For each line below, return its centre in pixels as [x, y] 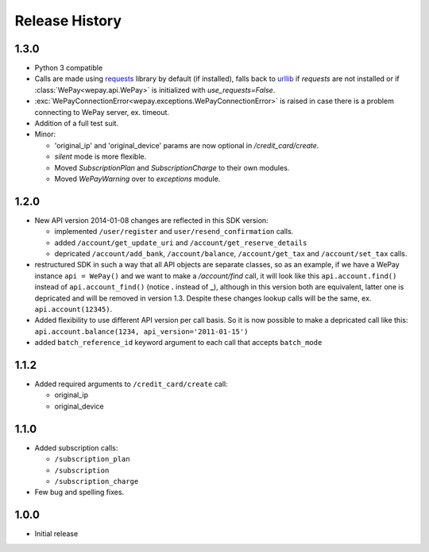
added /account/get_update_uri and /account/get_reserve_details [181, 243]
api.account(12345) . [73, 309]
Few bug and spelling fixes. [79, 493]
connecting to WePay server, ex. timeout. [102, 112]
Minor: [45, 134]
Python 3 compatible [69, 68]
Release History [68, 21]
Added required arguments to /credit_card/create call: [131, 384]
